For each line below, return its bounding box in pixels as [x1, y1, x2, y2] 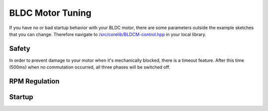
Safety [9, 44, 31, 53]
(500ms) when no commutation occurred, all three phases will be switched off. [9, 64, 171, 70]
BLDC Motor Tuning [9, 7, 92, 18]
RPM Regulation [9, 77, 60, 86]
